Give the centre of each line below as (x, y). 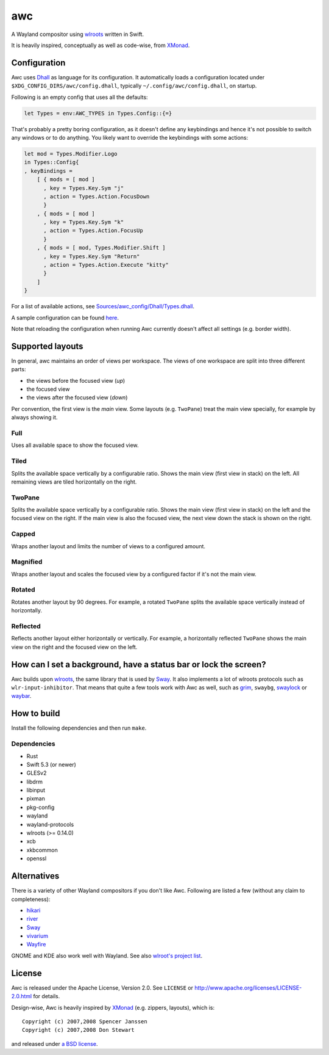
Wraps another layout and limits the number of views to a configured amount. (108, 546)
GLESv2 (37, 773)
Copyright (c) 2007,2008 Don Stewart (79, 1030)
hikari (34, 910)
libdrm (34, 781)
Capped (23, 534)
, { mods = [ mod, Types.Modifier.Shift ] (101, 248)
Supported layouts (47, 346)
